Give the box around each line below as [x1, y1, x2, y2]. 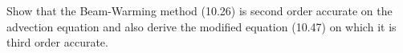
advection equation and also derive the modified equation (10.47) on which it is [6, 18, 397, 35]
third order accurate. [6, 34, 108, 51]
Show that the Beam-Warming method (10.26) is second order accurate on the [6, 2, 393, 18]
